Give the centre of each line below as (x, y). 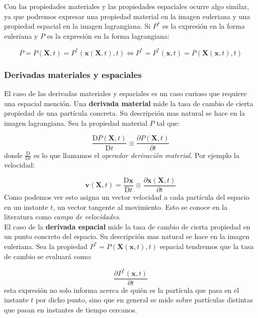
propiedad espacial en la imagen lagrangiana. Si (77, 26)
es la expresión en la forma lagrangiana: (108, 35)
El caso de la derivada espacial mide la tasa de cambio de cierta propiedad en (127, 226)
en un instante (26, 207)
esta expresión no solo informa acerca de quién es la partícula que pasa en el (122, 290)
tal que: (168, 123)
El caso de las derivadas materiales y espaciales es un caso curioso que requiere (125, 93)
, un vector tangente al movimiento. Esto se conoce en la (140, 207)
